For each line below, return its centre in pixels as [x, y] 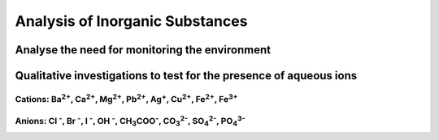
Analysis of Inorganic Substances [131, 21]
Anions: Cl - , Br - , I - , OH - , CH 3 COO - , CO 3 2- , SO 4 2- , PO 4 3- [130, 121]
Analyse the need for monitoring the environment [143, 50]
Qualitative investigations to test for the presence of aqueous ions [186, 76]
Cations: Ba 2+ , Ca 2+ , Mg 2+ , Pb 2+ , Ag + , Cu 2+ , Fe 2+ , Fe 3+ [126, 98]
